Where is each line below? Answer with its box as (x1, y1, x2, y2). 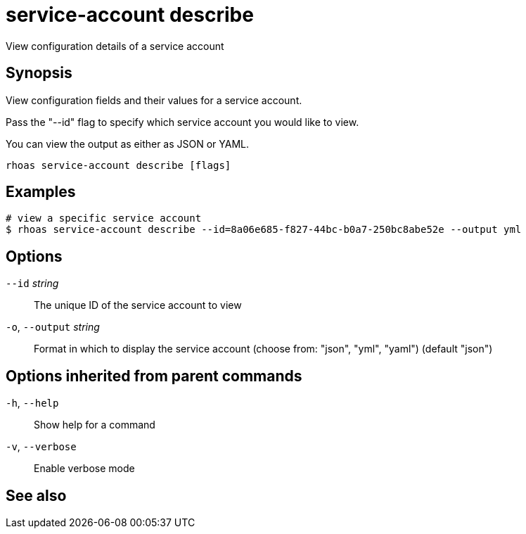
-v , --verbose (6, 440, 77, 453)
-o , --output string (6, 321, 100, 333)
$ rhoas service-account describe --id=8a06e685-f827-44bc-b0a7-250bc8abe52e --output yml (6, 224, 522, 236)
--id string (6, 277, 59, 290)
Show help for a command (34, 419, 155, 431)
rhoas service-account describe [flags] (6, 159, 231, 171)
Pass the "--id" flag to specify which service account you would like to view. (6, 115, 359, 128)
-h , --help (6, 397, 59, 409)
